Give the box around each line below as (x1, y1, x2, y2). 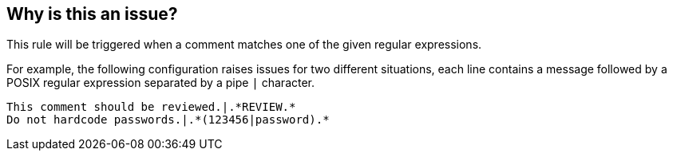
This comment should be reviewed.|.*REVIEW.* (6, 100, 296, 114)
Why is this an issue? (6, 4, 178, 24)
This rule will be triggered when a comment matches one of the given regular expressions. (6, 37, 482, 52)
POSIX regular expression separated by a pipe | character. (6, 76, 315, 90)
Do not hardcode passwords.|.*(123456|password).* (6, 113, 330, 127)
